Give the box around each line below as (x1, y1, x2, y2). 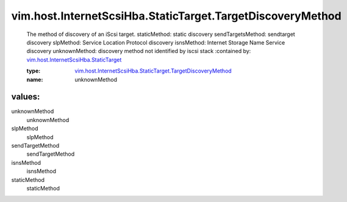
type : (26, 67, 41, 74)
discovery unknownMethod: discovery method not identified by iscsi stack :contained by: (26, 48, 251, 55)
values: (11, 92, 40, 102)
